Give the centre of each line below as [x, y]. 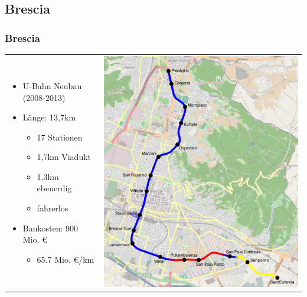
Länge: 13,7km [49, 117]
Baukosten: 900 [50, 228]
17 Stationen [60, 137]
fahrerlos [53, 208]
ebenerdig [54, 188]
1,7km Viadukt [64, 157]
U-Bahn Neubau [52, 85]
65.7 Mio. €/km [66, 259]
